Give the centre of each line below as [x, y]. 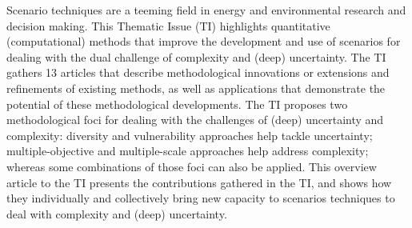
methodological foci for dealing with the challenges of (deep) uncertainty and [195, 120]
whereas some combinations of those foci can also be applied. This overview [192, 166]
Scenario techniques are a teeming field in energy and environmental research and [206, 10]
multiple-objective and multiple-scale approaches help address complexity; [188, 151]
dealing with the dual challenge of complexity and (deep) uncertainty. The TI [196, 56]
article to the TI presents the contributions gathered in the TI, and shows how [199, 182]
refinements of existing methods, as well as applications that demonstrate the [196, 88]
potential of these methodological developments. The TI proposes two [177, 104]
